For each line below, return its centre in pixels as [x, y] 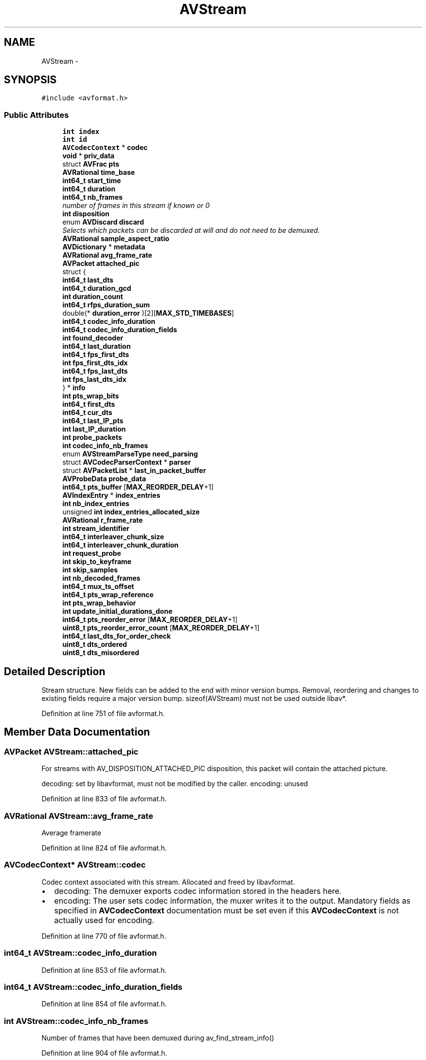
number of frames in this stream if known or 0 [136, 206]
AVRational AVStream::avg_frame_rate [79, 816]
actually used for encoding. [104, 920]
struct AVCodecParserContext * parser [127, 462]
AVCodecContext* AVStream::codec [75, 865]
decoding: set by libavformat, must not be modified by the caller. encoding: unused [175, 784]
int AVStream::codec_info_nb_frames [76, 1021]
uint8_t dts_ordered [95, 644]
